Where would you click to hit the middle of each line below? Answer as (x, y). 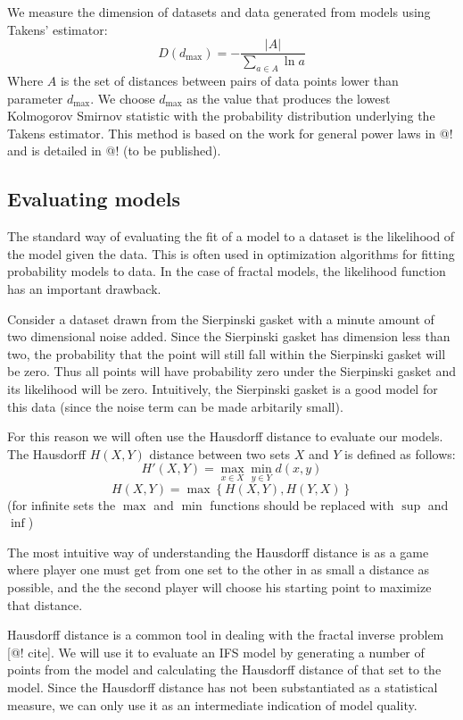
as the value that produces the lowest (289, 98)
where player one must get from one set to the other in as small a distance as (219, 569)
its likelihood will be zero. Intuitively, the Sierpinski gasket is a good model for (223, 388)
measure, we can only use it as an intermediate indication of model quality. (212, 704)
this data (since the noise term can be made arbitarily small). (175, 406)
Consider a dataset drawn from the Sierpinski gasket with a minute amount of (221, 318)
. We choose (123, 98)
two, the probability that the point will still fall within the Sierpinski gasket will (227, 353)
